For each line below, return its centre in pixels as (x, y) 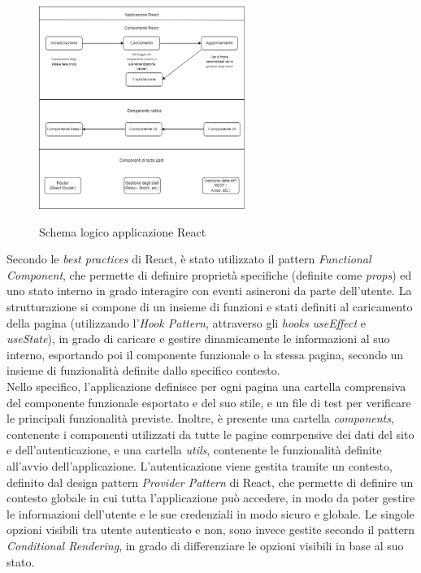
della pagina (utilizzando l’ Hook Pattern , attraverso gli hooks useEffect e (186, 322)
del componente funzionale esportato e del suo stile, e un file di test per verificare (209, 402)
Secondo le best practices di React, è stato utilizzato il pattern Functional (189, 259)
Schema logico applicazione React (123, 231)
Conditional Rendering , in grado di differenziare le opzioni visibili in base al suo (205, 545)
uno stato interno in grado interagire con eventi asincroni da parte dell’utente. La (209, 291)
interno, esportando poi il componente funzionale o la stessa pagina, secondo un (205, 354)
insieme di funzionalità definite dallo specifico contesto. (143, 370)
